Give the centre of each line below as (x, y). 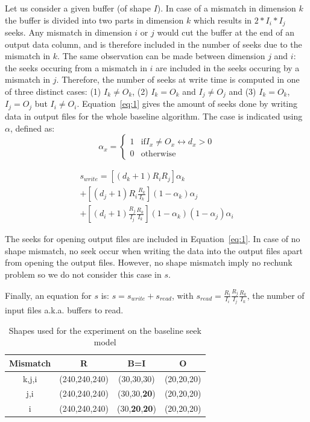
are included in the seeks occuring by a (228, 67)
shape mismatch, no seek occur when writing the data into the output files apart (154, 250)
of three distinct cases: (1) (53, 91)
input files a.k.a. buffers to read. (64, 310)
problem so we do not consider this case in (83, 274)
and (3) (242, 91)
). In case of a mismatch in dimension (226, 8)
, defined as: (32, 128)
